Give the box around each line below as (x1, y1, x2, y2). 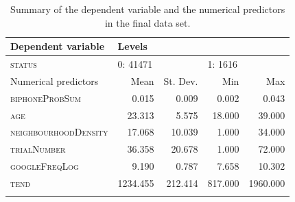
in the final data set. (104, 15, 191, 29)
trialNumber (10, 142, 66, 156)
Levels (117, 39, 147, 53)
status (10, 57, 37, 71)
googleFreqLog (10, 159, 79, 173)
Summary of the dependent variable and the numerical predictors (10, 2, 285, 16)
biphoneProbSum (10, 90, 82, 105)
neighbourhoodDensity (10, 125, 108, 139)
